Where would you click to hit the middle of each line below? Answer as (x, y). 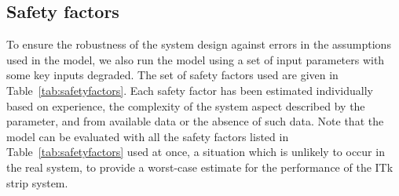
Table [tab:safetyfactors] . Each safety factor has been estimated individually (190, 90)
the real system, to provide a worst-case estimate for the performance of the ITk (200, 167)
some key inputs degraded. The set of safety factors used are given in (172, 75)
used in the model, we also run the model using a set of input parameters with (196, 59)
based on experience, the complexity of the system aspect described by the (186, 105)
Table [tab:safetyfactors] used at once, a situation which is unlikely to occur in (196, 152)
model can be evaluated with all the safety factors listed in (148, 136)
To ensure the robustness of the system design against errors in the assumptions (199, 44)
